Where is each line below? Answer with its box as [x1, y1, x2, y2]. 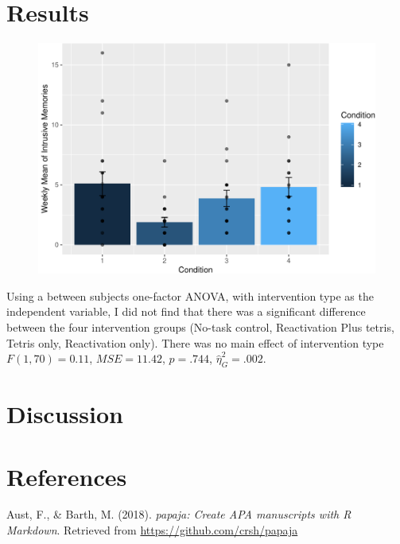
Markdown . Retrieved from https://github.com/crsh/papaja [6, 522, 298, 538]
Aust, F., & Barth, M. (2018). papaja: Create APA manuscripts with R [6, 506, 351, 523]
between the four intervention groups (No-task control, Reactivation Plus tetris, [6, 319, 394, 335]
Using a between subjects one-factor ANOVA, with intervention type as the [6, 287, 374, 304]
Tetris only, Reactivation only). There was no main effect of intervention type [6, 334, 384, 351]
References [6, 460, 127, 492]
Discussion [6, 398, 123, 430]
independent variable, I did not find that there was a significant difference [6, 303, 366, 320]
